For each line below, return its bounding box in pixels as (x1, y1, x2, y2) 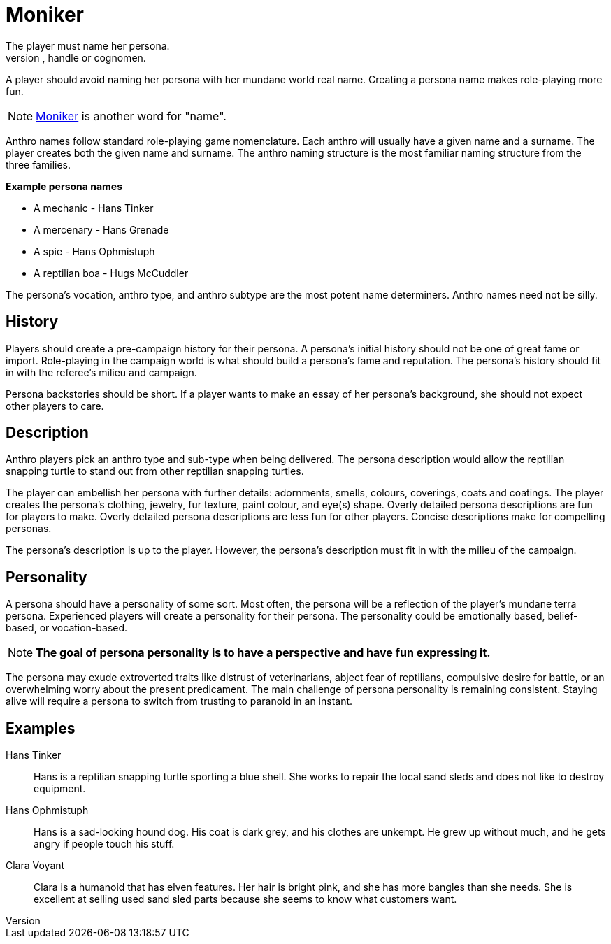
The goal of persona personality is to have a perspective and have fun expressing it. (36, 645, 491, 660)
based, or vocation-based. (6, 622, 128, 634)
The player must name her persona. (6, 39, 170, 52)
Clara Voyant (6, 859, 65, 872)
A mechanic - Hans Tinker (34, 201, 154, 214)
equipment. (34, 782, 86, 795)
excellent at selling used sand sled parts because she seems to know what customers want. (34, 893, 457, 906)
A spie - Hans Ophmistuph (34, 245, 155, 257)
